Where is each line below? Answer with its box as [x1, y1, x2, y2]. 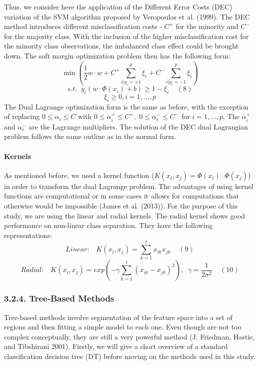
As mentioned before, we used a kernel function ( [4, 169, 154, 180]
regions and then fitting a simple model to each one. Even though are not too [4, 321, 241, 332]
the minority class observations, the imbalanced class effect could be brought [4, 40, 239, 51]
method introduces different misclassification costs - [4, 21, 162, 31]
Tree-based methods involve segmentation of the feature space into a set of [4, 311, 232, 322]
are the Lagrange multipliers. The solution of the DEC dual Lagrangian [28, 121, 248, 131]
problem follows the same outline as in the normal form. [4, 131, 176, 141]
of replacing [4, 111, 40, 121]
